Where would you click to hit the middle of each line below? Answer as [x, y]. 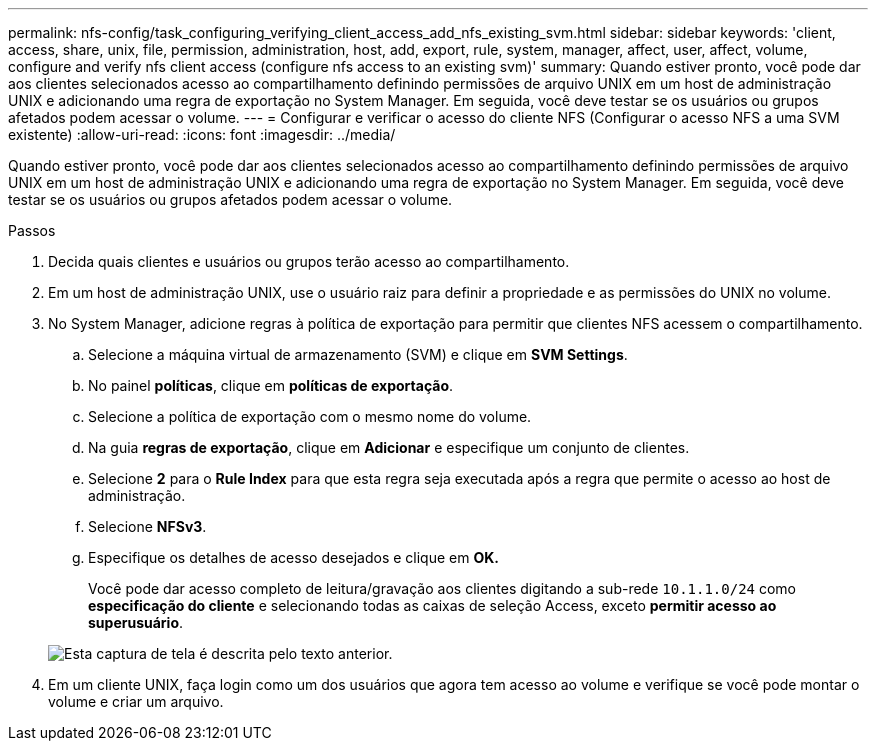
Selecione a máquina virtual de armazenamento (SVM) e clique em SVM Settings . [358, 354]
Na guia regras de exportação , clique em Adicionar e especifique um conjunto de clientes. [389, 447]
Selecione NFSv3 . [147, 526]
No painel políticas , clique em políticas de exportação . [271, 385]
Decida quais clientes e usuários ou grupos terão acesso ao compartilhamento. [309, 261]
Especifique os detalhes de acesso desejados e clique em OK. [293, 557]
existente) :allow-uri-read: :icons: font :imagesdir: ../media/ [202, 134]
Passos [32, 230]
